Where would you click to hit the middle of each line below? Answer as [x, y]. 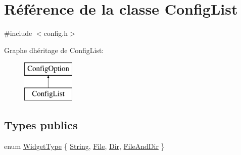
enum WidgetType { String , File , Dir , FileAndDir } [84, 146]
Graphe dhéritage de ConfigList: [54, 50]
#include [18, 33]
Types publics [41, 124]
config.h [56, 33]
